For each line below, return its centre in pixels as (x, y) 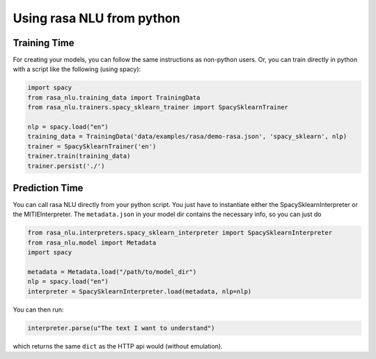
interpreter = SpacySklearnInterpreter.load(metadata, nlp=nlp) (140, 291)
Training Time (44, 43)
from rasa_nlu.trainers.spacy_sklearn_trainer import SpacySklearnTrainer (158, 107)
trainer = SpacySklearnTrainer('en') (92, 146)
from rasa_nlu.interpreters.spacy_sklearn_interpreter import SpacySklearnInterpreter (180, 233)
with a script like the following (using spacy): (77, 69)
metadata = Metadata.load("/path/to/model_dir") (112, 272)
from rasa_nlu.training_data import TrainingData (114, 97)
